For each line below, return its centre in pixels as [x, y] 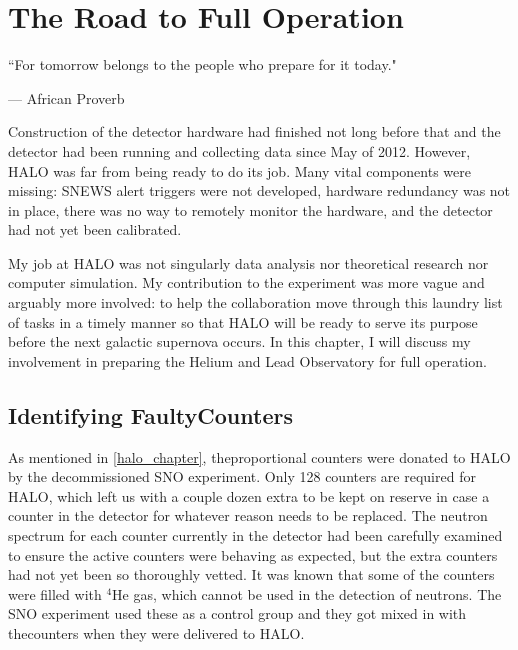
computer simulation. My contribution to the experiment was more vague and [246, 282]
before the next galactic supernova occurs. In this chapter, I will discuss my [239, 341]
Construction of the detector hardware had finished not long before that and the [254, 131]
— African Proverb [66, 97]
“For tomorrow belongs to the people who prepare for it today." [202, 64]
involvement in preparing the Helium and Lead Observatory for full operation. [247, 360]
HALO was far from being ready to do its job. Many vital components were [239, 170]
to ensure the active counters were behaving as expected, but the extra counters [253, 554]
